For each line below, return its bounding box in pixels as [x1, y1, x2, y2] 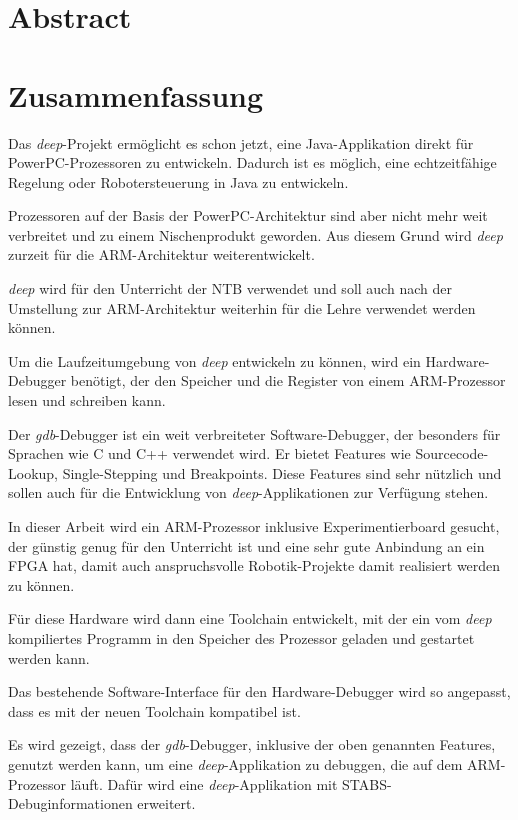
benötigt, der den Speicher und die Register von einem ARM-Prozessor [70, 370, 506, 391]
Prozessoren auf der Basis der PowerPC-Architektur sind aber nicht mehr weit [8, 205, 488, 226]
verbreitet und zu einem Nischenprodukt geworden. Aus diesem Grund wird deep [8, 224, 503, 245]
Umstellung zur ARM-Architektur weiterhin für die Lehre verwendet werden [8, 297, 476, 318]
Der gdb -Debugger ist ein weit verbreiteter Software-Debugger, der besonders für [8, 423, 501, 444]
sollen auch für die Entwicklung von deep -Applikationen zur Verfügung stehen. [8, 482, 489, 503]
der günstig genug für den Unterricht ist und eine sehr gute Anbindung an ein [8, 535, 485, 556]
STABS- [342, 773, 392, 794]
